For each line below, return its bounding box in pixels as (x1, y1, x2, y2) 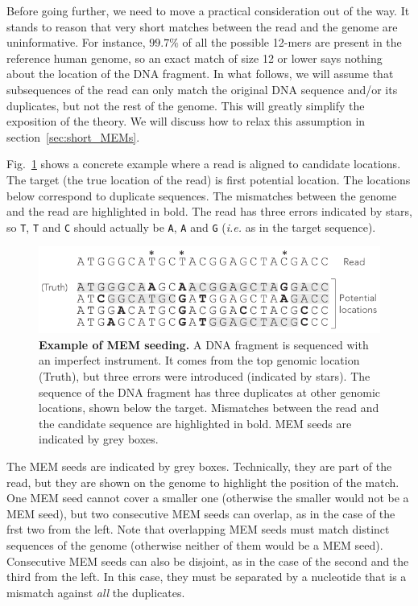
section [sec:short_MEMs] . (6, 128, 140, 145)
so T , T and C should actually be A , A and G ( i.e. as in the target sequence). (6, 218, 376, 235)
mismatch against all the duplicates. (6, 583, 185, 600)
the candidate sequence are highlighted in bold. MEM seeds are (39, 414, 352, 431)
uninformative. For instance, (6, 34, 146, 51)
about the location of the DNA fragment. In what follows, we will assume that (6, 65, 394, 82)
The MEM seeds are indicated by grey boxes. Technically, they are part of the (6, 458, 392, 475)
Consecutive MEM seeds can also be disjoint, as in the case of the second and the (6, 552, 409, 569)
